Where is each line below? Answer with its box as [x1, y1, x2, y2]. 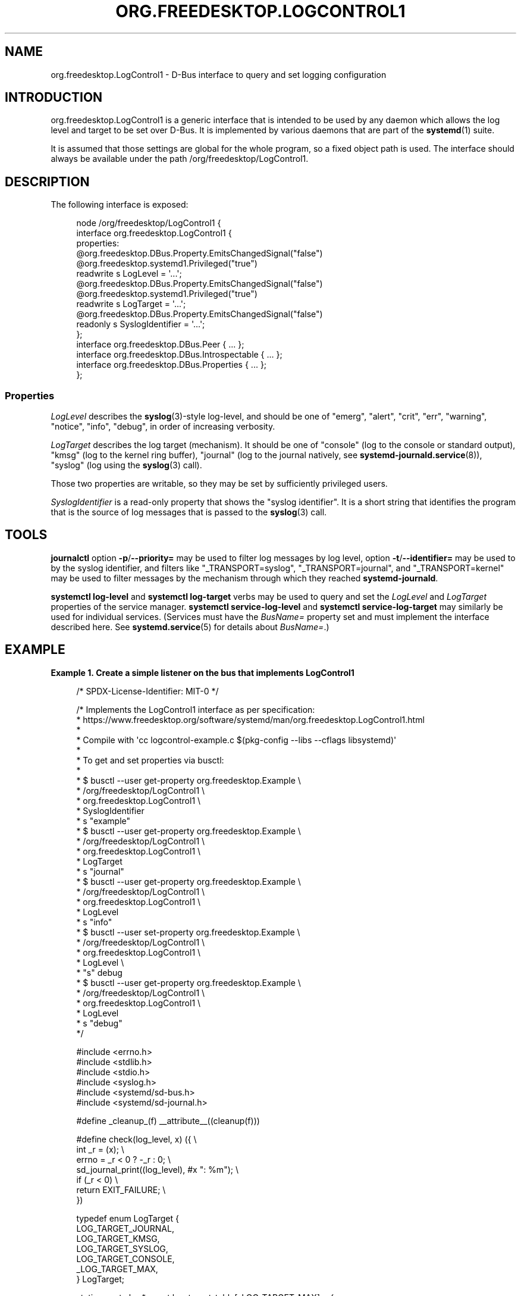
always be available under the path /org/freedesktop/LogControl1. [51, 154, 309, 164]
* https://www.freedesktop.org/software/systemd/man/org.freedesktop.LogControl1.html [76, 714, 425, 725]
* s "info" [76, 916, 112, 927]
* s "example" [76, 815, 131, 826]
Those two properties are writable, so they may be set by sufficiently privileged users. [51, 478, 388, 489]
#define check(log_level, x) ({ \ [76, 1134, 197, 1144]
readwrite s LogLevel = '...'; [76, 268, 182, 279]
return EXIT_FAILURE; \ [76, 1184, 166, 1195]
